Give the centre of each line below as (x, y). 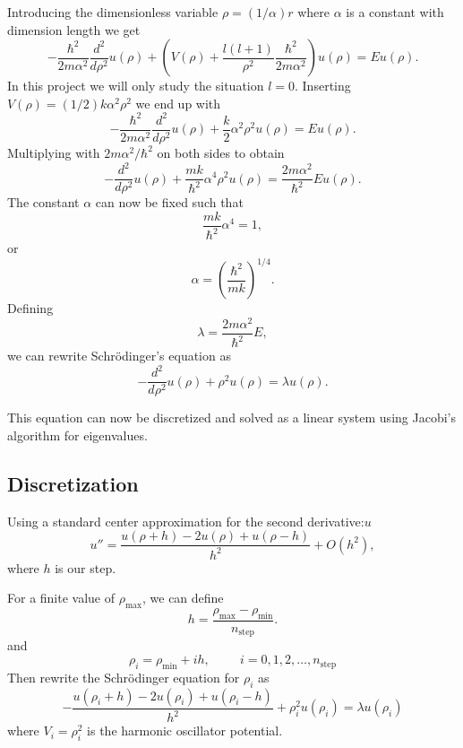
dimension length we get (74, 29)
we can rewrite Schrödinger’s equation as (119, 356)
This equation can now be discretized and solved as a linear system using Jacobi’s (231, 417)
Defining (30, 308)
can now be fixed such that (169, 202)
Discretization (73, 483)
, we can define (183, 598)
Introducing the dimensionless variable (113, 12)
